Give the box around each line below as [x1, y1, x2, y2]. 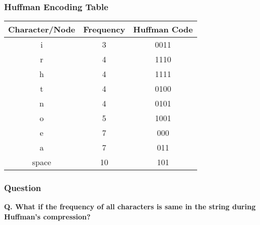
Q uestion [4, 181, 42, 194]
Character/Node [8, 23, 76, 35]
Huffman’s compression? [4, 211, 91, 222]
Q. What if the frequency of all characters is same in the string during [4, 201, 256, 212]
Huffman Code [133, 23, 193, 35]
